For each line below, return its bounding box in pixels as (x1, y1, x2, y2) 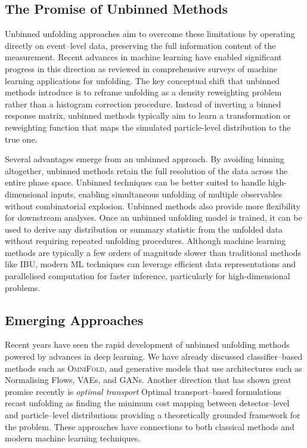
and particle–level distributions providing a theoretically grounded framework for (5, 409, 300, 421)
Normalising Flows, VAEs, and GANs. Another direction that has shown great (5, 373, 292, 386)
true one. (5, 132, 38, 145)
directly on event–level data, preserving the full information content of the (5, 39, 276, 51)
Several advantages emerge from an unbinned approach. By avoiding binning (5, 153, 284, 165)
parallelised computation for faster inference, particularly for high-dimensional (5, 270, 290, 282)
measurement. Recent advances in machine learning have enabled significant (5, 51, 282, 63)
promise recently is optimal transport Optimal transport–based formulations (5, 385, 281, 397)
